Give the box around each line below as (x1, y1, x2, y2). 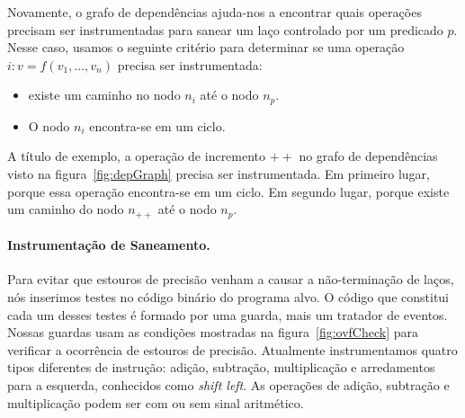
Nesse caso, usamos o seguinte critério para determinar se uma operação (7, 38, 405, 57)
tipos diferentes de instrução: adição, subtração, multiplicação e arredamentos (7, 358, 435, 377)
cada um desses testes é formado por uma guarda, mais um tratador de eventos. (7, 305, 448, 324)
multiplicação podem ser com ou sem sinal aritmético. (7, 393, 304, 412)
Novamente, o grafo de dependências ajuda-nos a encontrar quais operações (7, 3, 422, 21)
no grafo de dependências (299, 147, 438, 165)
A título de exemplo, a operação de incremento (7, 147, 266, 165)
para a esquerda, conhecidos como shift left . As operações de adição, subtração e (7, 376, 450, 395)
